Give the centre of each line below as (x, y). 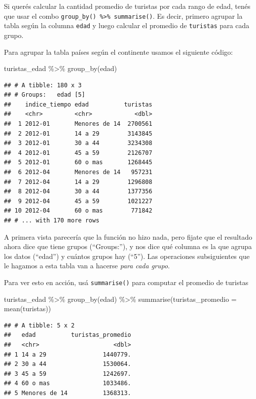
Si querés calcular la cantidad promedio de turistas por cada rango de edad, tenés (127, 6)
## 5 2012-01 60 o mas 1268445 (78, 163)
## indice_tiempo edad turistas (78, 104)
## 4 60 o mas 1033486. (68, 383)
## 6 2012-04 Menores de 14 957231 (78, 172)
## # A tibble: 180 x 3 (43, 85)
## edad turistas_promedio (68, 335)
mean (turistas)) (28, 308)
